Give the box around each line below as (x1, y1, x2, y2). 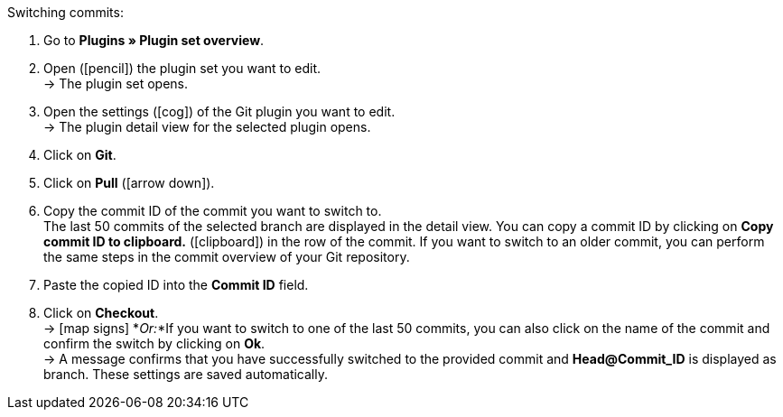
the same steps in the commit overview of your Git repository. (43, 249, 410, 264)
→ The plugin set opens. (43, 76, 189, 91)
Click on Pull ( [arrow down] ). (43, 175, 215, 190)
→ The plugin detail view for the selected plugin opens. (43, 119, 371, 134)
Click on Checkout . (43, 305, 159, 320)
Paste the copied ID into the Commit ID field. (43, 277, 309, 292)
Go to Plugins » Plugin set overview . (43, 32, 265, 48)
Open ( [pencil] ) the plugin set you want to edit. (43, 60, 322, 76)
